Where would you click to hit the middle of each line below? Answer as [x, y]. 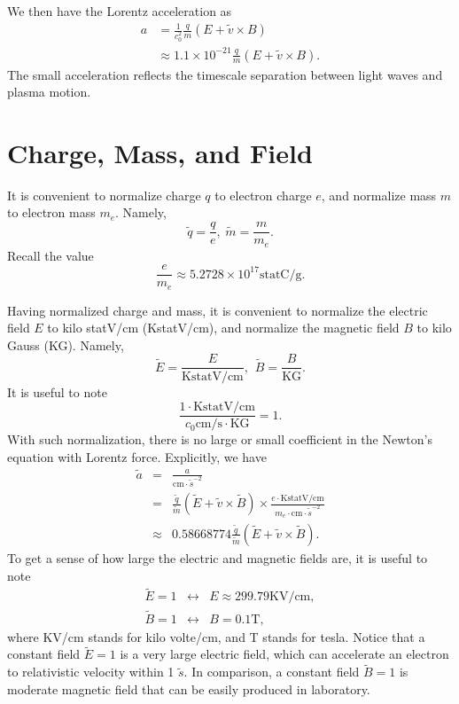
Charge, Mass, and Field [160, 152]
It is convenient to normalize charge [104, 195]
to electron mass [51, 212]
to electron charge [263, 195]
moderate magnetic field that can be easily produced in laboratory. [189, 688]
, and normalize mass [379, 195]
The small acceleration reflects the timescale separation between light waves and [225, 74]
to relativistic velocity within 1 [91, 672]
